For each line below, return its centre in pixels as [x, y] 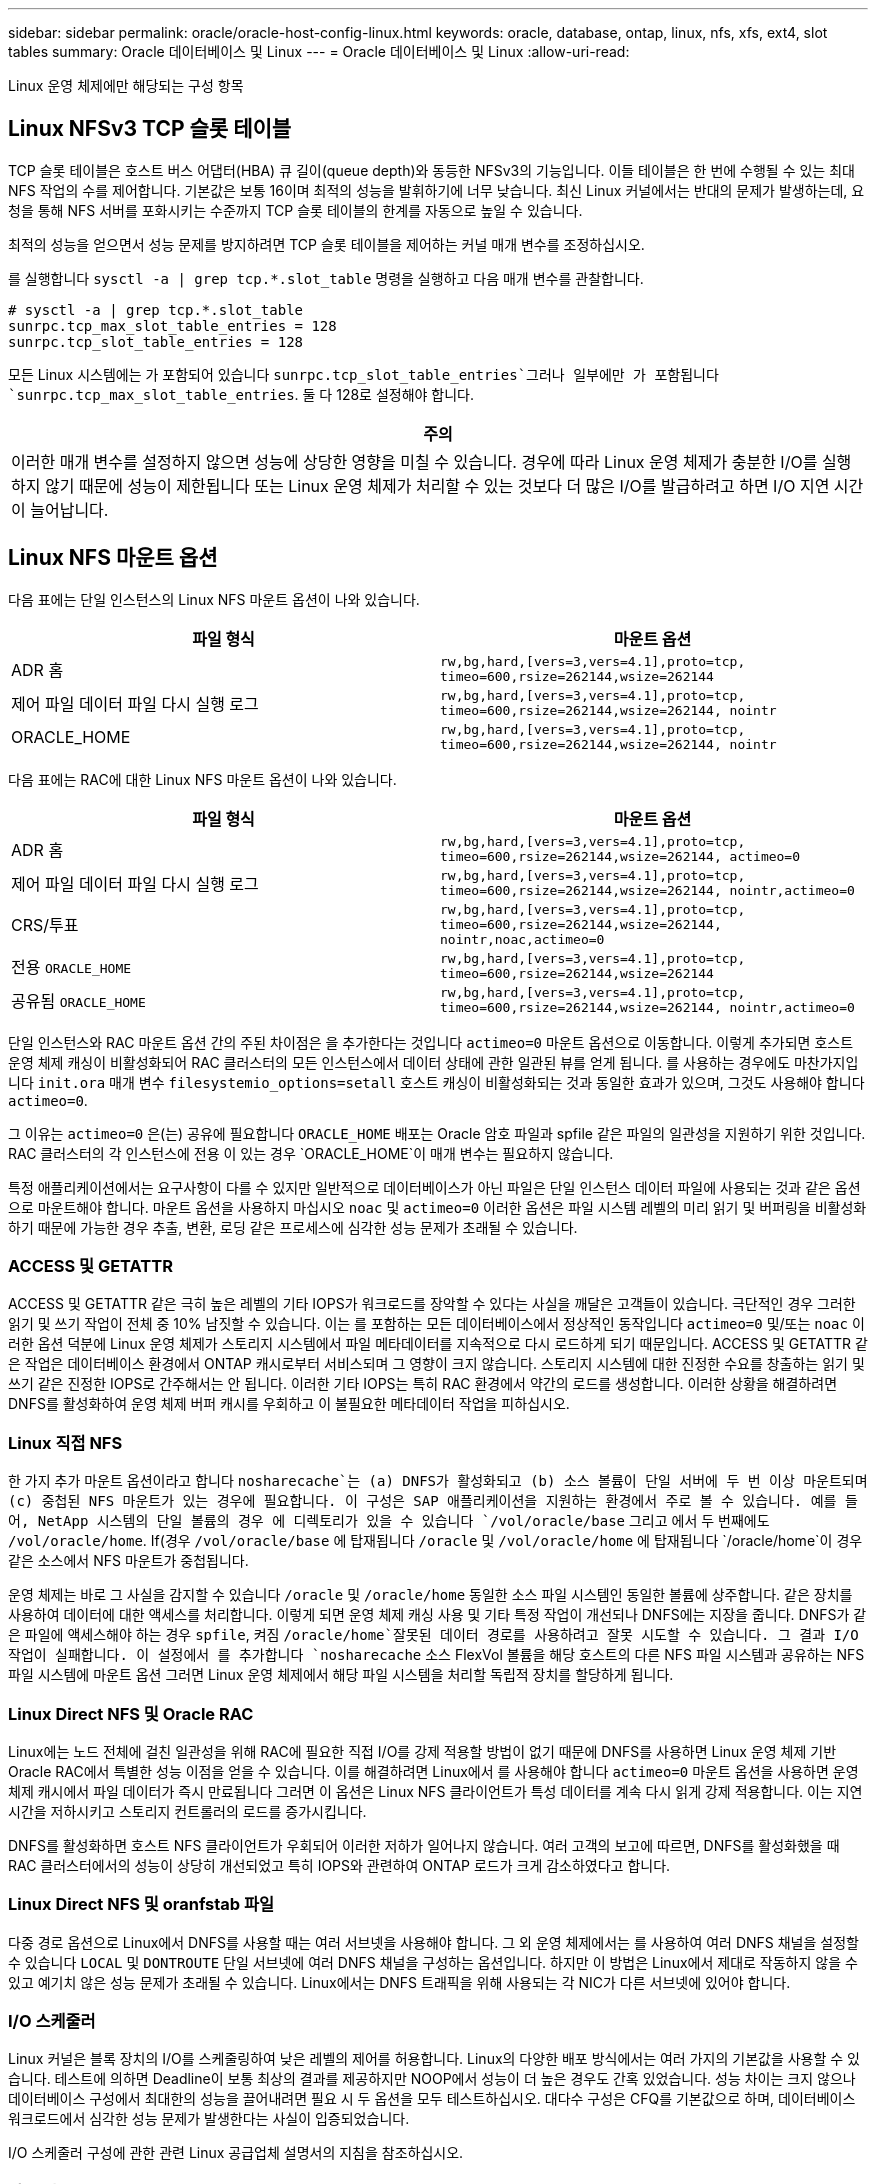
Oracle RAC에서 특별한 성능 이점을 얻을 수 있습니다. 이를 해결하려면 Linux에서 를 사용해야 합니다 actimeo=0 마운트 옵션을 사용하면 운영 [433, 1771]
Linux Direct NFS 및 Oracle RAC [131, 1713]
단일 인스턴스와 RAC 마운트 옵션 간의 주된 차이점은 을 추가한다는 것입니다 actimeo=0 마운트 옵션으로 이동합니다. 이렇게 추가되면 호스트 [431, 1042]
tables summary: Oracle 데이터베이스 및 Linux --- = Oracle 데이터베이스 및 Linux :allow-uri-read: [319, 51]
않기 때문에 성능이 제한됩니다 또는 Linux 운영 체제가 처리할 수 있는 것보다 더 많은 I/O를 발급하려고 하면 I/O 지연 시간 [454, 485]
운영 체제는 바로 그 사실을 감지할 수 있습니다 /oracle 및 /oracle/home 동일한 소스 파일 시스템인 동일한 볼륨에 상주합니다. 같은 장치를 [430, 1595]
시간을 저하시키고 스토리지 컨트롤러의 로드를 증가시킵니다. [187, 1811]
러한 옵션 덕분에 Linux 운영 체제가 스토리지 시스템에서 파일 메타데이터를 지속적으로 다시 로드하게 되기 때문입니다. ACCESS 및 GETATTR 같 [438, 1344]
